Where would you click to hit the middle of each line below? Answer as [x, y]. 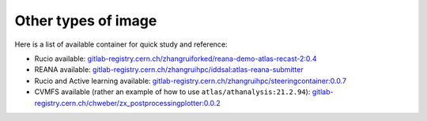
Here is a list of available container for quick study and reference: [121, 44]
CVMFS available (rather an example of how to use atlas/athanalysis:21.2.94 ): [172, 92]
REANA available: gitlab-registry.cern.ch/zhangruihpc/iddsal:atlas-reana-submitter [169, 70]
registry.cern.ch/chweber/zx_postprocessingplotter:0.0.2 [127, 103]
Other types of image [86, 21]
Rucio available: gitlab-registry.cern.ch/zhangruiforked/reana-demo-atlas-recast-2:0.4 [176, 59]
